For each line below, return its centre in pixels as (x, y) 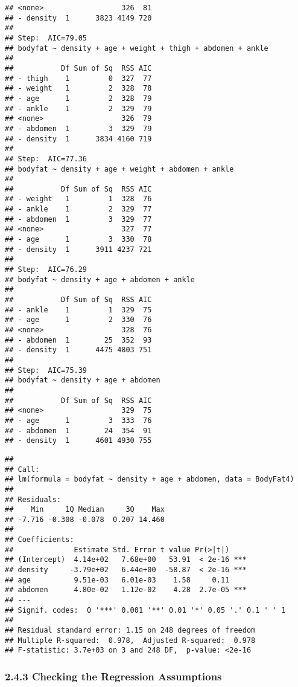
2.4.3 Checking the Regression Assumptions (113, 676)
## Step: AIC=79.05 (46, 38)
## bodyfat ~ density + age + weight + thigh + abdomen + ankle (137, 48)
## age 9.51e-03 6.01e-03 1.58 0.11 (117, 580)
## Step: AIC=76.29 (46, 270)
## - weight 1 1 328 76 (78, 199)
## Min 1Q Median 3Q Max (85, 510)
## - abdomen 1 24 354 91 (78, 431)
